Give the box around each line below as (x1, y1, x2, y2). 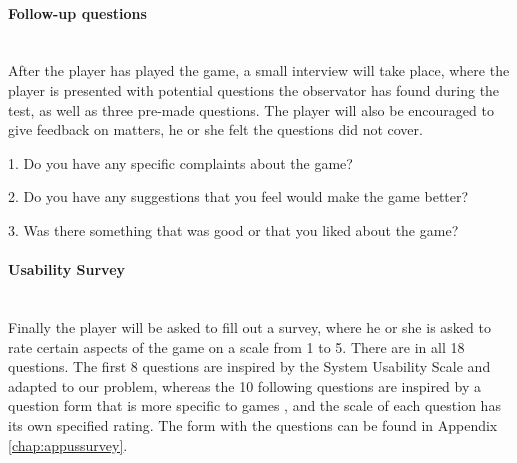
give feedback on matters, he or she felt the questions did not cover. (8, 119, 423, 140)
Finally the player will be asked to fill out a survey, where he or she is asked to (8, 316, 491, 337)
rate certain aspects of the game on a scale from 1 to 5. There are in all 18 (8, 336, 465, 357)
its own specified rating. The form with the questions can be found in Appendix (8, 414, 498, 435)
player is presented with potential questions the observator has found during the (8, 79, 500, 100)
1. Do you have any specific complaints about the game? (8, 152, 353, 173)
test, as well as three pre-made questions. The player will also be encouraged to (8, 99, 494, 120)
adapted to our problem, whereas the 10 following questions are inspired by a (8, 375, 482, 396)
